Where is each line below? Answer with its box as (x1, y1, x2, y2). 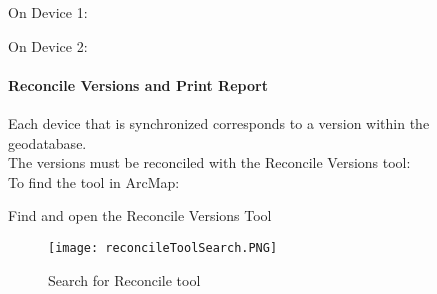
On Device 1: (8, 2, 88, 22)
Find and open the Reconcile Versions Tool (8, 205, 272, 226)
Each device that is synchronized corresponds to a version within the (8, 112, 430, 133)
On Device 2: (8, 35, 88, 56)
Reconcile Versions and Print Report (8, 74, 268, 95)
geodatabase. (8, 132, 87, 153)
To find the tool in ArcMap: (8, 171, 180, 192)
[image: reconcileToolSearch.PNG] (48, 240, 278, 255)
